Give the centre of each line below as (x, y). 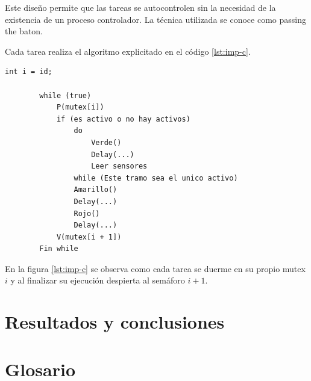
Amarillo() (96, 190)
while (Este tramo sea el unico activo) (156, 178)
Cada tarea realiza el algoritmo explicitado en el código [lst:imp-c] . (128, 51)
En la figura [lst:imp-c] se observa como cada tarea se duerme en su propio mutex (155, 268)
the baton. (24, 31)
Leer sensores (119, 166)
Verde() (106, 142)
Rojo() (87, 213)
